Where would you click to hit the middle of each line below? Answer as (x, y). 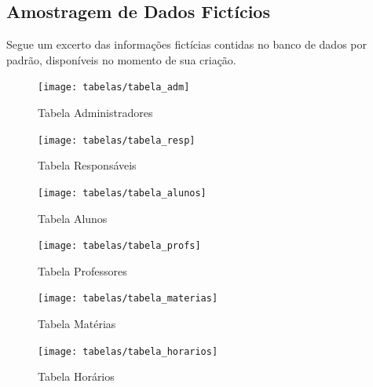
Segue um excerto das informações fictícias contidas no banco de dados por (186, 44)
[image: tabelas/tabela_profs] (119, 246)
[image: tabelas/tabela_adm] (114, 88)
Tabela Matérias (77, 324)
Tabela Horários (76, 376)
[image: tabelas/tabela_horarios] (128, 351)
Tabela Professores (82, 270)
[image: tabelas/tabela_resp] (117, 140)
